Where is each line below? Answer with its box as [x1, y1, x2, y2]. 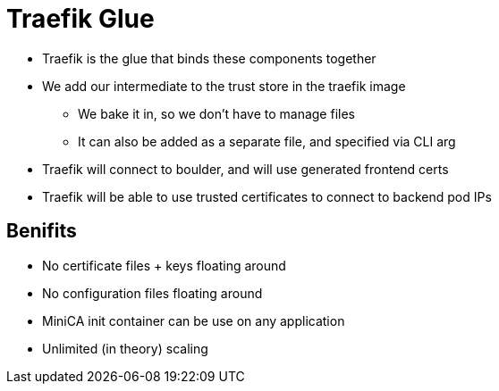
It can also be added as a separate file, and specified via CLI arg [78, 133, 456, 149]
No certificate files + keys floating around [42, 257, 286, 273]
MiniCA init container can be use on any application [42, 312, 345, 329]
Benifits [6, 220, 77, 243]
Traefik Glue [6, 4, 155, 34]
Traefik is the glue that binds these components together [42, 50, 376, 66]
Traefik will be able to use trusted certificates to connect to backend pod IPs [42, 188, 492, 204]
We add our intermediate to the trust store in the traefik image [42, 78, 406, 94]
